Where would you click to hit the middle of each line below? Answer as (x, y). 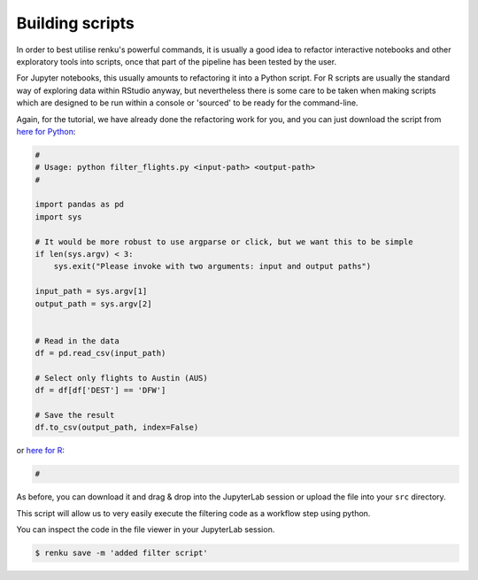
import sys (58, 217)
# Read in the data (77, 340)
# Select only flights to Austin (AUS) (121, 378)
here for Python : (46, 131)
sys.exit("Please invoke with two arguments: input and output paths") (212, 267)
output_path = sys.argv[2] (93, 304)
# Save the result (75, 415)
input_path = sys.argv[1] (91, 291)
